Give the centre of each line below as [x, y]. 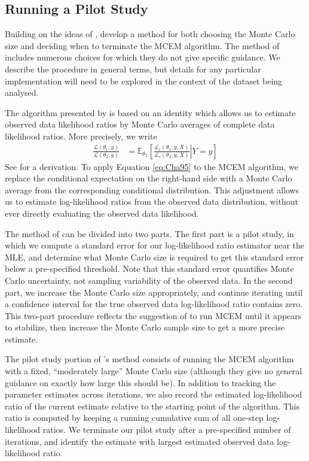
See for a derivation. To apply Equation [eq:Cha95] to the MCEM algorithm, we [152, 166]
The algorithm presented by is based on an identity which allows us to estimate [150, 112]
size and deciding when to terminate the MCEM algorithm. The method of [142, 45]
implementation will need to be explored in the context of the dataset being [144, 81]
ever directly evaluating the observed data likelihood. [102, 213]
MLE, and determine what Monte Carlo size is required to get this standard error [154, 257]
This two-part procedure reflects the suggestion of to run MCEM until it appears [153, 315]
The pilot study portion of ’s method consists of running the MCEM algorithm [149, 359]
